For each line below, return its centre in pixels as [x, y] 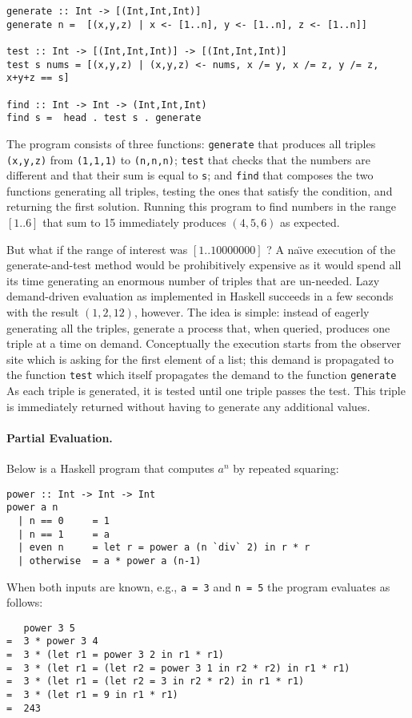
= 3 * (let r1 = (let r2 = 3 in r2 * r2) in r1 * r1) [156, 682]
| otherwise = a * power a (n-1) [110, 561]
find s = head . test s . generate [104, 118]
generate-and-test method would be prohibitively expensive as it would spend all [204, 265]
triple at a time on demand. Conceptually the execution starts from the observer [204, 343]
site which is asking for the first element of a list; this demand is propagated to [200, 359]
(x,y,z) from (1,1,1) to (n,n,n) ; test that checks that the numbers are [188, 159]
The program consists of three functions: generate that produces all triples [191, 143]
